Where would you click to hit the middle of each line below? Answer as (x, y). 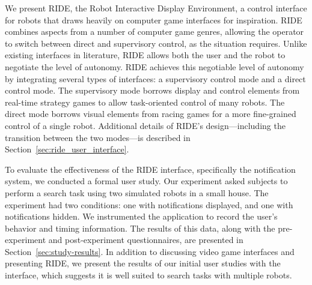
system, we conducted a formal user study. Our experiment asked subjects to (146, 181)
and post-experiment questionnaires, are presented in (146, 240)
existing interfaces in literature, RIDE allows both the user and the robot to (145, 55)
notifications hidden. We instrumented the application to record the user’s (141, 216)
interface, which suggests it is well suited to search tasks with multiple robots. (148, 275)
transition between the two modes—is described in (98, 137)
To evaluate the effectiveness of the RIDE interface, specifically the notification (150, 169)
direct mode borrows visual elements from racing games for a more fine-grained (151, 114)
